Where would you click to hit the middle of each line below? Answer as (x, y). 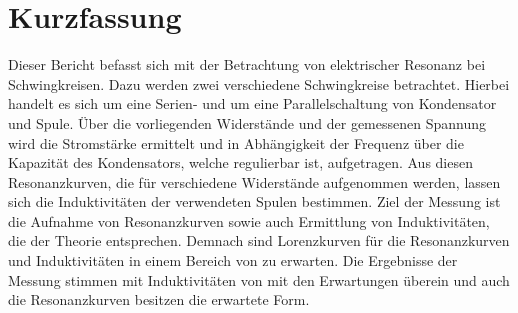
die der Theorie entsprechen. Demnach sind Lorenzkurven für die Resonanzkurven (259, 240)
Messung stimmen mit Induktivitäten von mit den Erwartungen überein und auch (259, 279)
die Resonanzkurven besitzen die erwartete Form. (159, 299)
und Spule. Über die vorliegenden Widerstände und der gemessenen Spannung (247, 122)
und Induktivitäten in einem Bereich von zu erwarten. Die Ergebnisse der (233, 260)
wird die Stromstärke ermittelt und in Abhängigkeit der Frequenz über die (236, 142)
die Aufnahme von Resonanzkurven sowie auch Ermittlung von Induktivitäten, (249, 220)
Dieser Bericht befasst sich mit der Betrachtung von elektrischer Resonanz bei (247, 64)
